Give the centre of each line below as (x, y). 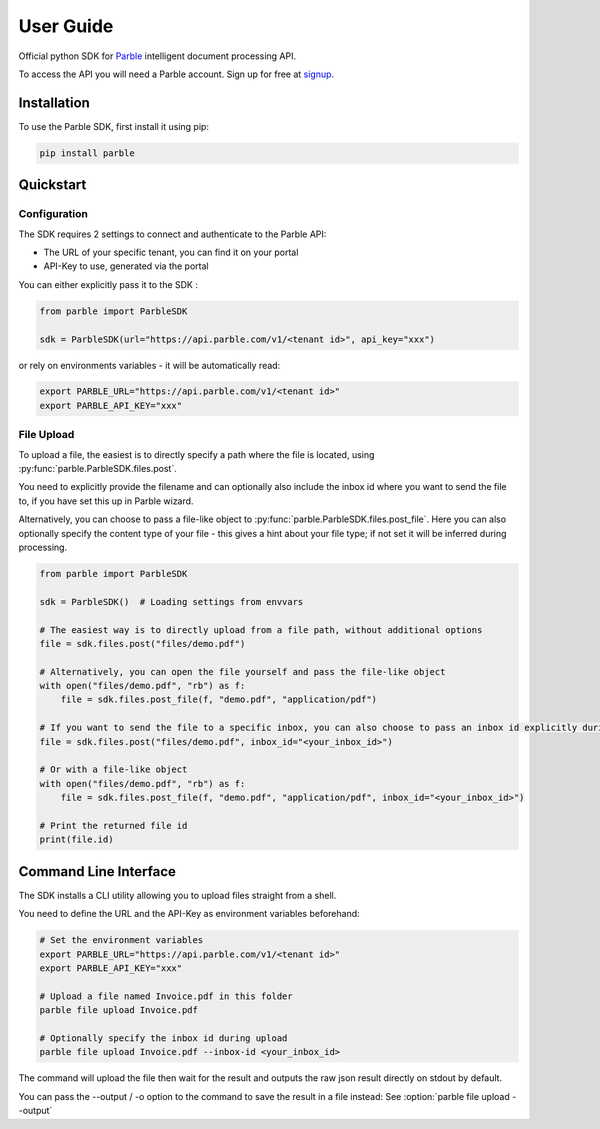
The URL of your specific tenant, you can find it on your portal (171, 252)
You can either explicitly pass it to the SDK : (108, 284)
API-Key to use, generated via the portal (126, 266)
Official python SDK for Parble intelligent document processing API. (157, 56)
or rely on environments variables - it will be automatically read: (149, 365)
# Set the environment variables (121, 940)
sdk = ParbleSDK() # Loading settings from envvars (171, 601)
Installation (54, 102)
